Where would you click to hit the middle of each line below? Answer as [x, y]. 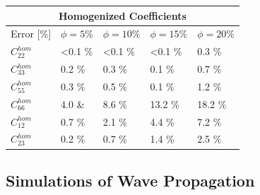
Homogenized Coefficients [123, 15]
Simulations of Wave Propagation [130, 180]
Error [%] [31, 34]
